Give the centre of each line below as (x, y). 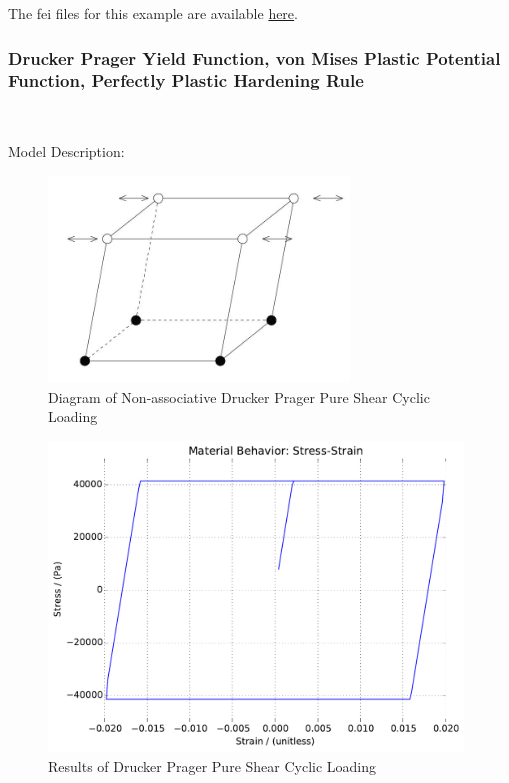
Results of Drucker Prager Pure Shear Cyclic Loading (212, 765)
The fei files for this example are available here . (153, 13)
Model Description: (66, 151)
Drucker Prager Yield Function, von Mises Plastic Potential (254, 57)
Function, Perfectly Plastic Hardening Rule (186, 80)
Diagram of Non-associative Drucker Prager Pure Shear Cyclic (239, 396)
